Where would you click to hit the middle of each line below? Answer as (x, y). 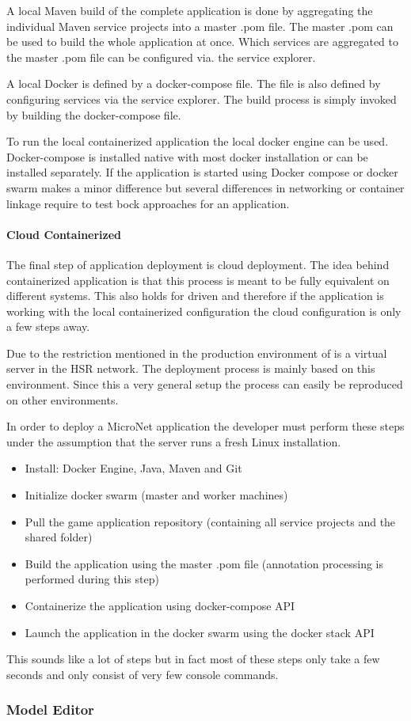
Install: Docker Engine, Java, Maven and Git (133, 468)
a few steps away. (48, 326)
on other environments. (63, 399)
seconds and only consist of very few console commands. (143, 674)
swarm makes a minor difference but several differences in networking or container (205, 187)
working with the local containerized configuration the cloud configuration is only (204, 311)
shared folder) (59, 537)
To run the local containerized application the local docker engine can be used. (198, 141)
